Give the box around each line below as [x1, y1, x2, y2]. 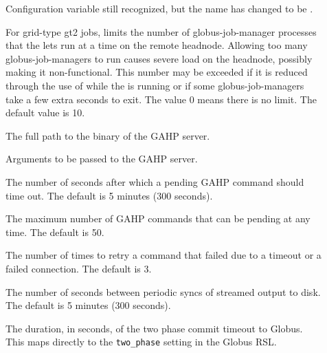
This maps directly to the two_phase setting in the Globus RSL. [5, 334, 277, 349]
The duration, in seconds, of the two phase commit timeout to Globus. [5, 321, 303, 335]
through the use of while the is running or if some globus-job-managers [5, 78, 304, 92]
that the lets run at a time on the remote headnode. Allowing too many [5, 38, 308, 52]
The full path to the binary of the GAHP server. [5, 128, 210, 142]
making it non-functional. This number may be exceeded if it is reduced [5, 65, 308, 79]
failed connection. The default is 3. [5, 261, 152, 275]
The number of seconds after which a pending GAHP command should [5, 174, 304, 189]
